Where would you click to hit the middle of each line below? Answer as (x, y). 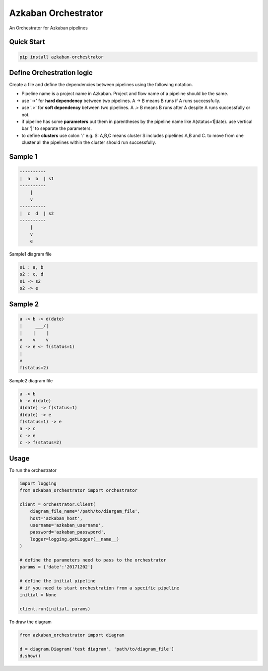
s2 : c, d (32, 274)
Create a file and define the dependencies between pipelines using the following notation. (101, 85)
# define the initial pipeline (58, 581)
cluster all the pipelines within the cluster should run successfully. (89, 142)
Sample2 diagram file (31, 380)
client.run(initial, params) (55, 609)
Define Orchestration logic (51, 72)
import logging (38, 483)
